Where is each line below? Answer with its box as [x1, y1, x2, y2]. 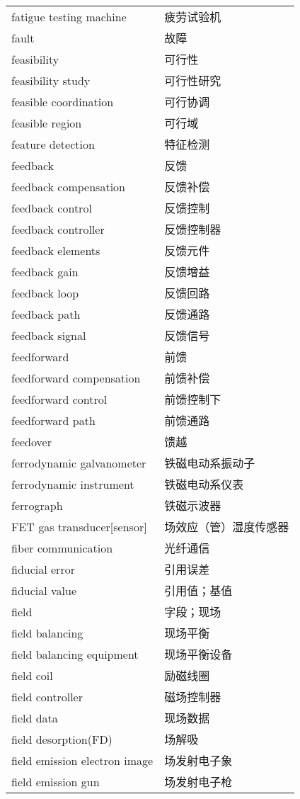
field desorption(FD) [11, 730, 112, 747]
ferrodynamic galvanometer [11, 454, 146, 471]
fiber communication [11, 539, 113, 556]
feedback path [11, 305, 81, 322]
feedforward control [11, 390, 108, 407]
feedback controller [11, 220, 105, 237]
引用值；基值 [164, 582, 233, 599]
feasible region [11, 114, 82, 131]
